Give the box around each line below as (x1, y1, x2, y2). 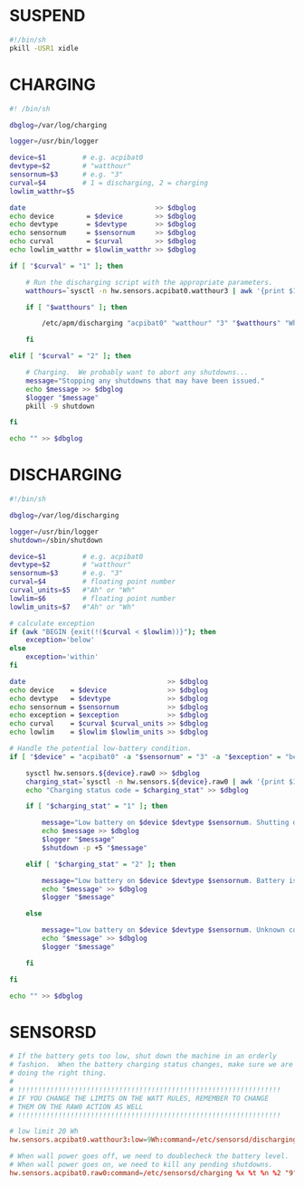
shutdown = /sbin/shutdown (9, 536, 103, 545)
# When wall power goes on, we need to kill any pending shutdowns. (9, 1160, 273, 1169)
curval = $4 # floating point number (9, 577, 176, 586)
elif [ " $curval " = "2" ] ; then (9, 352, 131, 361)
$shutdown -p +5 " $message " (42, 843, 147, 852)
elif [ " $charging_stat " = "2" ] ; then (25, 859, 176, 869)
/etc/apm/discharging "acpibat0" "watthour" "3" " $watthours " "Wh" (42, 318, 301, 328)
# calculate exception (9, 619, 95, 628)
